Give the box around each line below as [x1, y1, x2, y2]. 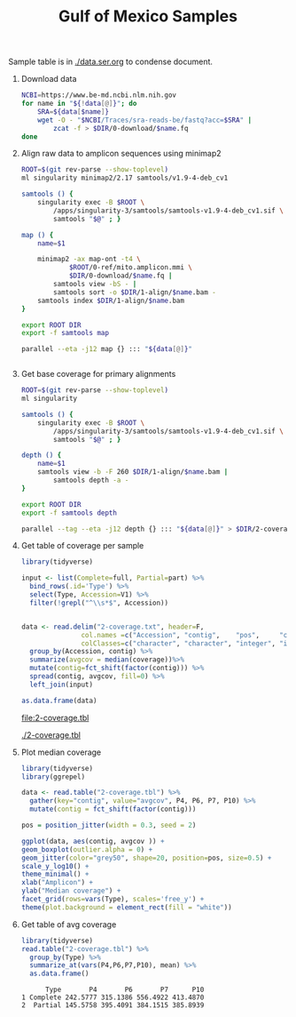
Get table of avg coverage [20, 918, 117, 930]
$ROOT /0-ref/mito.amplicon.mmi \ [68, 263, 192, 272]
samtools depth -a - [53, 476, 129, 485]
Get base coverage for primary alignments [20, 369, 176, 380]
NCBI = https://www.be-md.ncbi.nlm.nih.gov [20, 91, 177, 100]
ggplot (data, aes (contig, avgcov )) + [20, 837, 165, 845]
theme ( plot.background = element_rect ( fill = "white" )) [20, 902, 232, 912]
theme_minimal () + [20, 869, 90, 879]
